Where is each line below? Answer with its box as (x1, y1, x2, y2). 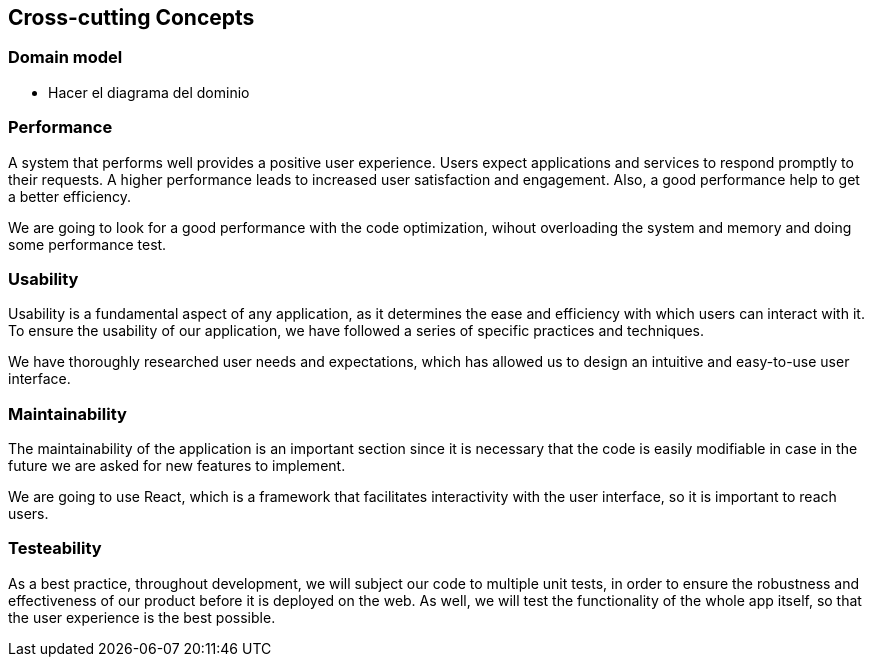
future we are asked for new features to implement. (8, 457, 346, 475)
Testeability (8, 538, 102, 559)
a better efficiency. (8, 187, 132, 205)
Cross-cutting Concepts (8, 5, 255, 30)
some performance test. (8, 235, 167, 253)
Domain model (8, 47, 123, 68)
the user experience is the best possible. (8, 608, 276, 626)
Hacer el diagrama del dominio (48, 83, 250, 101)
